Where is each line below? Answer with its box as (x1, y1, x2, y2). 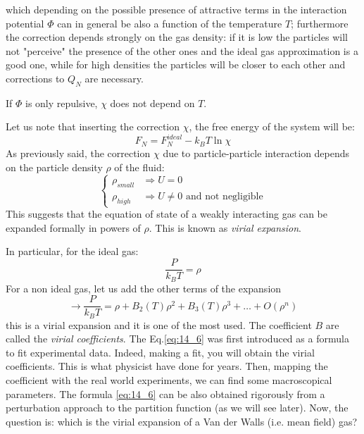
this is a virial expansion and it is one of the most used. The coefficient (6, 317, 312, 332)
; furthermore (291, 15, 349, 30)
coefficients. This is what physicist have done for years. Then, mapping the (6, 359, 328, 373)
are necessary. (84, 70, 144, 85)
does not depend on (110, 95, 195, 110)
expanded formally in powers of (6, 220, 141, 235)
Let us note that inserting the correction (6, 119, 180, 134)
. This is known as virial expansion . (149, 220, 301, 235)
